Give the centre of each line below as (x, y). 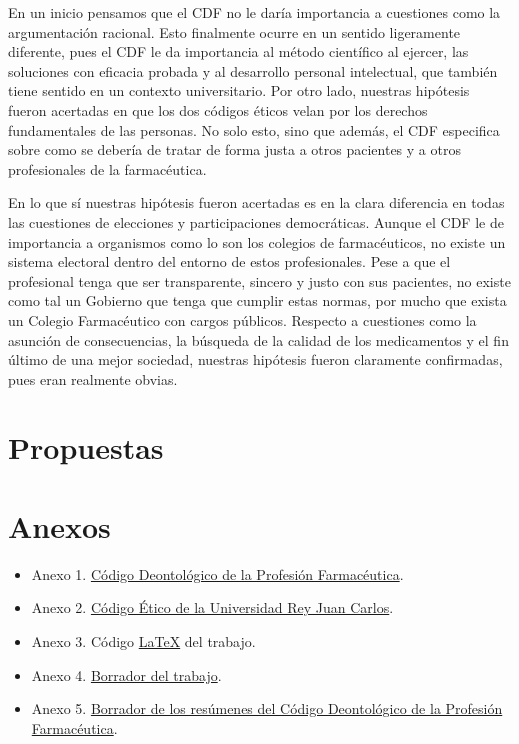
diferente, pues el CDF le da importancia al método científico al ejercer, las (238, 51)
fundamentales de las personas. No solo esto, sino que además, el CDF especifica (254, 129)
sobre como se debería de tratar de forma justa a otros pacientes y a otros (234, 149)
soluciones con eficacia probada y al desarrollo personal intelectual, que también (253, 70)
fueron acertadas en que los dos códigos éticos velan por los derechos (218, 109)
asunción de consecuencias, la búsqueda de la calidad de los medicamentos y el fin (258, 339)
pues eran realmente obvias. (93, 378)
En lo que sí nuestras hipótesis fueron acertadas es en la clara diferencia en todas (256, 202)
